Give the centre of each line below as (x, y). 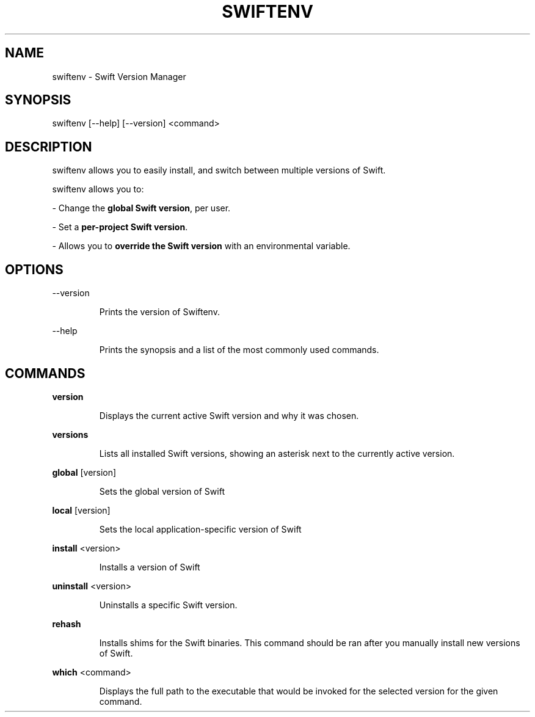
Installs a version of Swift (150, 567)
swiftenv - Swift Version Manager (119, 76)
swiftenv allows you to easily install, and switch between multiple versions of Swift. (219, 170)
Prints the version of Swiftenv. (159, 312)
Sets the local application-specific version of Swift (200, 529)
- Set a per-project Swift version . (120, 227)
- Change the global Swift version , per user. (141, 208)
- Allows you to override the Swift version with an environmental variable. (201, 246)
